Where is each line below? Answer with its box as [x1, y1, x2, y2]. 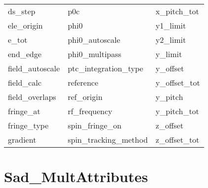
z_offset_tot [155, 134, 200, 145]
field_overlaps [8, 91, 56, 102]
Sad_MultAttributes [4, 166, 148, 187]
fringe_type [8, 120, 49, 131]
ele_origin [8, 20, 43, 31]
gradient [8, 134, 36, 145]
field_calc [8, 77, 42, 88]
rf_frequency [68, 105, 112, 117]
